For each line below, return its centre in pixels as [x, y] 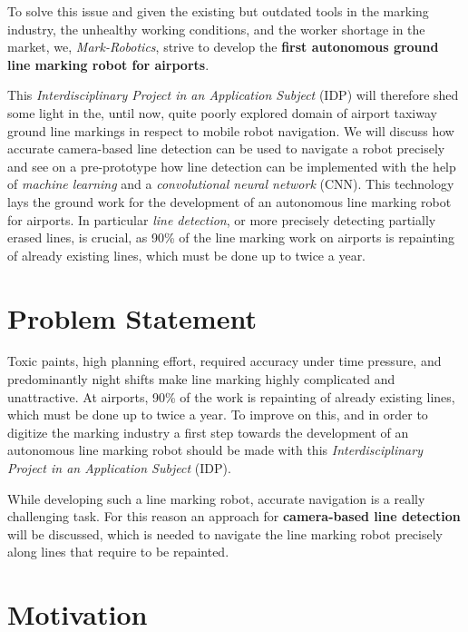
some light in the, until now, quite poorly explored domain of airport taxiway [222, 112]
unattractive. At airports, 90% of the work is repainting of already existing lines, [231, 396]
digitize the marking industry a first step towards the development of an [208, 432]
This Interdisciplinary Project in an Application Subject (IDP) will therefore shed [233, 95]
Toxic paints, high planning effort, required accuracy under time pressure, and [224, 361]
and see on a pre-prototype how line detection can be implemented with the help [232, 166]
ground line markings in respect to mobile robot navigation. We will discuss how [231, 130]
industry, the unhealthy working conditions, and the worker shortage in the [216, 29]
